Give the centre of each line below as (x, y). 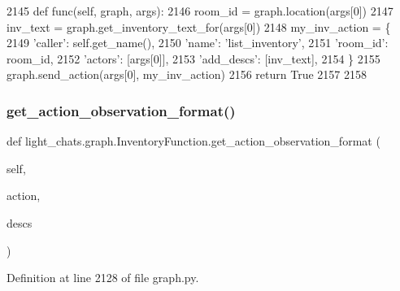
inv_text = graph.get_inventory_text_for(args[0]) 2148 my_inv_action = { (199, 26)
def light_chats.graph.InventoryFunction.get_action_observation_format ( (193, 141)
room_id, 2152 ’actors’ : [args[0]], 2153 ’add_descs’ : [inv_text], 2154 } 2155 (193, 58)
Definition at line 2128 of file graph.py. (103, 278)
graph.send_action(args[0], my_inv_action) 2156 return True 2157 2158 (187, 74)
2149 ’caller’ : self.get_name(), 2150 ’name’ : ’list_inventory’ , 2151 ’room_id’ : (198, 43)
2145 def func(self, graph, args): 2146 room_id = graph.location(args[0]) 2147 (200, 11)
